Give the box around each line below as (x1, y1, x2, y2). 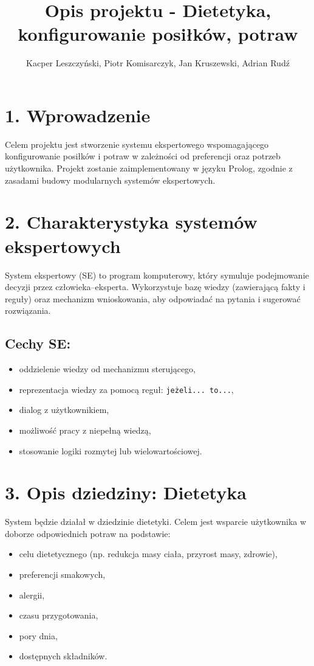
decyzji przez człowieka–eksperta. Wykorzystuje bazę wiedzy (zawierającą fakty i (5, 280, 305, 293)
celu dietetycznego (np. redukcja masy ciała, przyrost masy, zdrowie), (19, 547, 278, 560)
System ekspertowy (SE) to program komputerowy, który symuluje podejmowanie (5, 268, 309, 281)
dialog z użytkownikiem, (19, 403, 109, 416)
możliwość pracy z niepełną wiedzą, (19, 423, 151, 436)
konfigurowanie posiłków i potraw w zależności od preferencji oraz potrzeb (5, 150, 281, 162)
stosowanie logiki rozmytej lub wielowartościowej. (19, 444, 202, 457)
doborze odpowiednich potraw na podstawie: (5, 527, 171, 539)
